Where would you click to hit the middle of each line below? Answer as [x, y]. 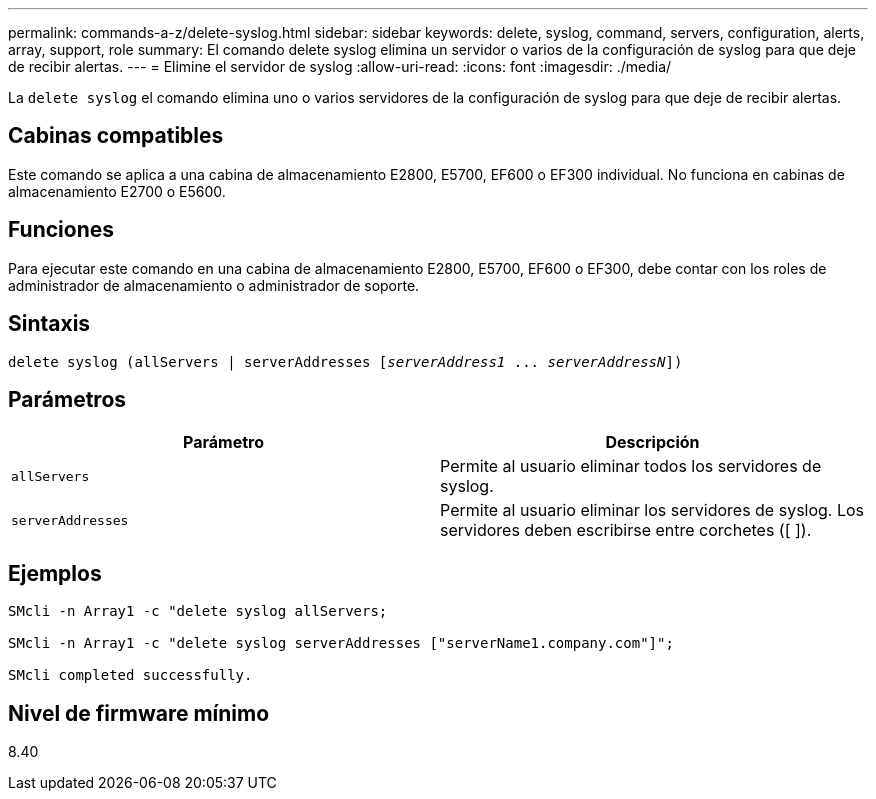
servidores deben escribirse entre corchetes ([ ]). [626, 530]
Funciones [61, 230]
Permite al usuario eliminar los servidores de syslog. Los [652, 510]
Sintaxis [49, 324]
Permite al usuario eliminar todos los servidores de [631, 466]
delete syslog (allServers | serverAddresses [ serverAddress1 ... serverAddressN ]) [345, 361]
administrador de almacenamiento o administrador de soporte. [214, 285]
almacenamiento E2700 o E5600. [117, 191]
